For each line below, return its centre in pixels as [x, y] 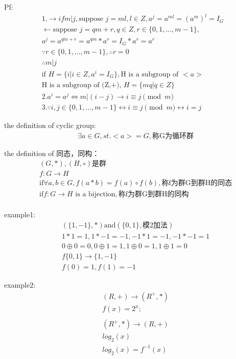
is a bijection [95, 195]
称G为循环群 [173, 136]
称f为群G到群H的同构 [154, 195]
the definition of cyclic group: [50, 125]
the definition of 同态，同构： [52, 153]
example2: [20, 285]
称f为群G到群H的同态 [197, 183]
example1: [20, 214]
